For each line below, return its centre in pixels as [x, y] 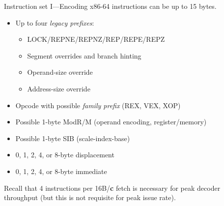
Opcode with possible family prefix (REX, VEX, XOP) [98, 105]
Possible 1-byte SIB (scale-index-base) [73, 138]
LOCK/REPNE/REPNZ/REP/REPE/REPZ [96, 39]
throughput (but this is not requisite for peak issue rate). [90, 197]
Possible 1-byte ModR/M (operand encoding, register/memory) [111, 122]
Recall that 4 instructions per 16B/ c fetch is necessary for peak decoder [112, 188]
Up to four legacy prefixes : [55, 22]
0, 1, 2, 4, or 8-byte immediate [61, 171]
